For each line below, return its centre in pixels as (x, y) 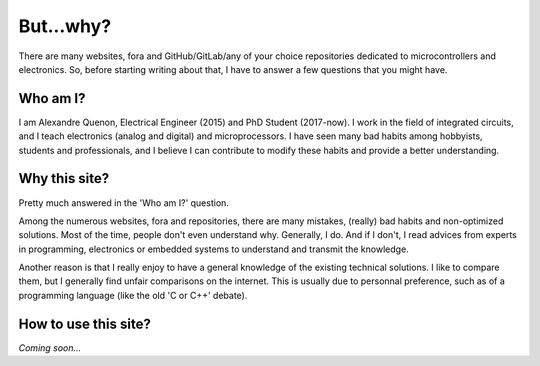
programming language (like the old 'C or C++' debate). (133, 295)
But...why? (65, 26)
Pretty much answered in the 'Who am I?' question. (124, 202)
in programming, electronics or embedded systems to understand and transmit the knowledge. (213, 249)
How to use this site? (85, 323)
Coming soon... (50, 347)
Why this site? (64, 178)
